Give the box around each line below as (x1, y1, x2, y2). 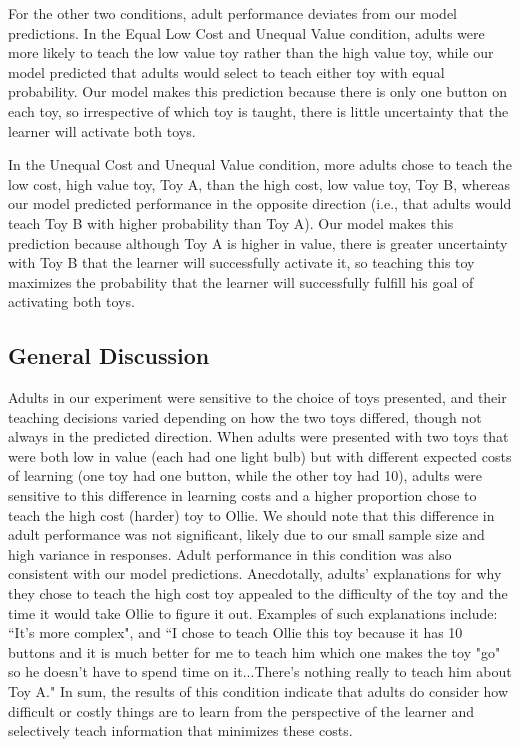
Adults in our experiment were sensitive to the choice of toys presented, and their (8, 387, 507, 408)
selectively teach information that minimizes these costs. (8, 720, 353, 741)
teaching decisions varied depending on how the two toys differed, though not (8, 406, 482, 427)
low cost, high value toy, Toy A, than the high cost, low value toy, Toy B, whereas (8, 173, 511, 194)
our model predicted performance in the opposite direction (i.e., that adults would (8, 193, 512, 214)
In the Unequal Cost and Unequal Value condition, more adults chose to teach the (8, 154, 512, 175)
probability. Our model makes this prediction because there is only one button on (8, 81, 508, 102)
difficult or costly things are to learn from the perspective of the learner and (8, 700, 475, 721)
